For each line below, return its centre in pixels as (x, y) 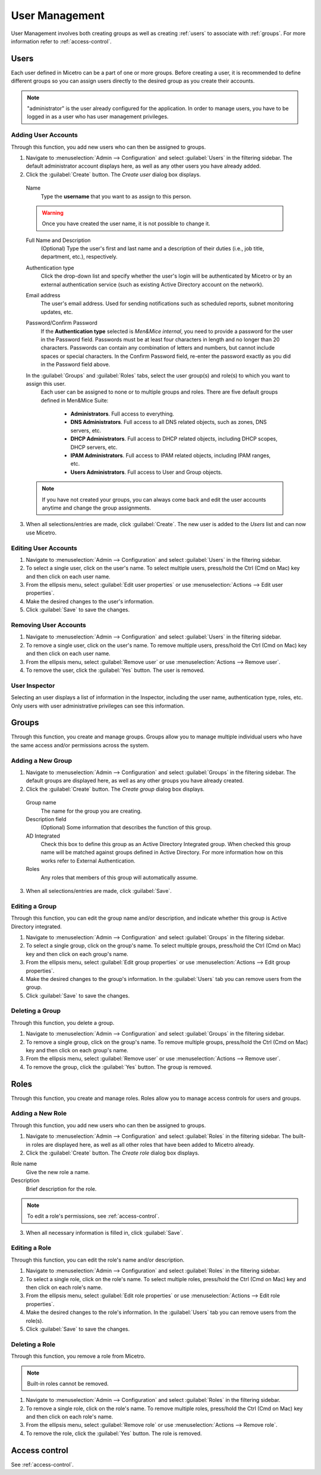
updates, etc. (57, 312)
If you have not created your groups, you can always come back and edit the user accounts (154, 499)
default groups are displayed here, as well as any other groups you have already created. (135, 781)
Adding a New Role (39, 1114)
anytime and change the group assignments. (97, 508)
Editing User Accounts (44, 548)
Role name (24, 1164)
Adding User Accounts (45, 135)
